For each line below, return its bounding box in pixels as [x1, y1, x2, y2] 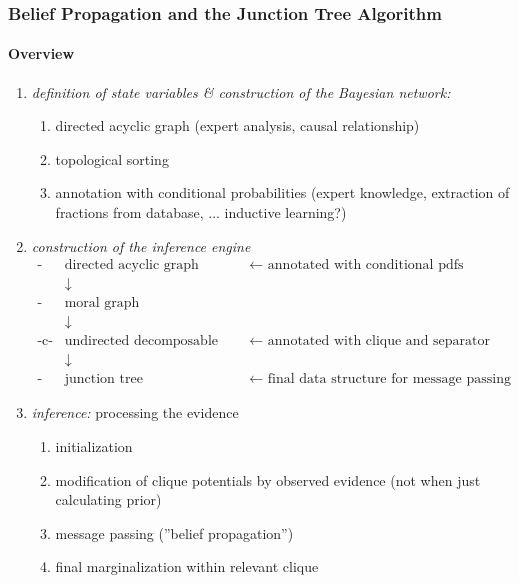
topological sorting [55, 148, 169, 169]
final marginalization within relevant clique [55, 556, 319, 577]
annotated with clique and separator [267, 334, 491, 349]
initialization [55, 436, 133, 457]
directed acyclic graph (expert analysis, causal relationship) [55, 115, 420, 136]
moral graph [64, 296, 140, 311]
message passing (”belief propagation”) [55, 522, 294, 543]
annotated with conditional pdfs [267, 258, 464, 273]
